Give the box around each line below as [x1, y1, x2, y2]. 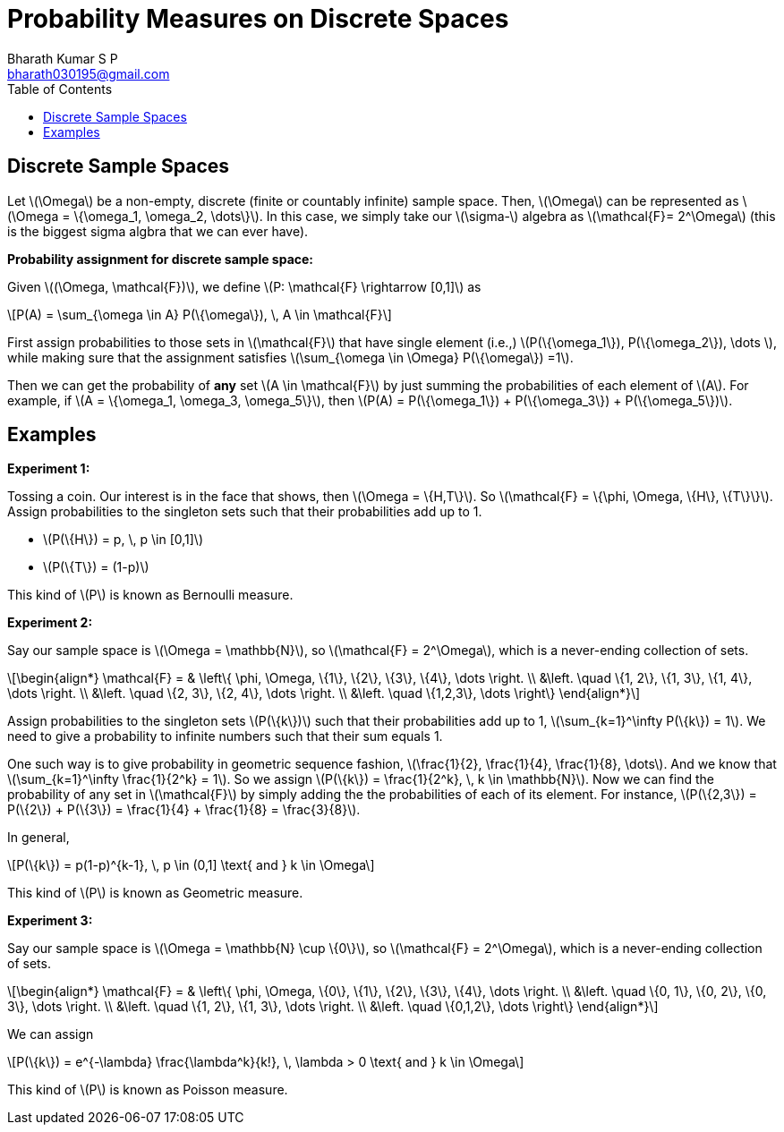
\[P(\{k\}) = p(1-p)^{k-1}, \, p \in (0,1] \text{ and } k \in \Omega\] [7, 857, 375, 873]
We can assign [7, 1026, 94, 1043]
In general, [7, 830, 70, 846]
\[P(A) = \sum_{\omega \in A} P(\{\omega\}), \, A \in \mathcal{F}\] [7, 306, 392, 322]
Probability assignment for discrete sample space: [7, 251, 314, 267]
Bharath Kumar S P [7, 50, 118, 66]
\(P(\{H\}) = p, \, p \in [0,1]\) [43, 532, 204, 548]
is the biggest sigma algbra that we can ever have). [7, 223, 309, 239]
